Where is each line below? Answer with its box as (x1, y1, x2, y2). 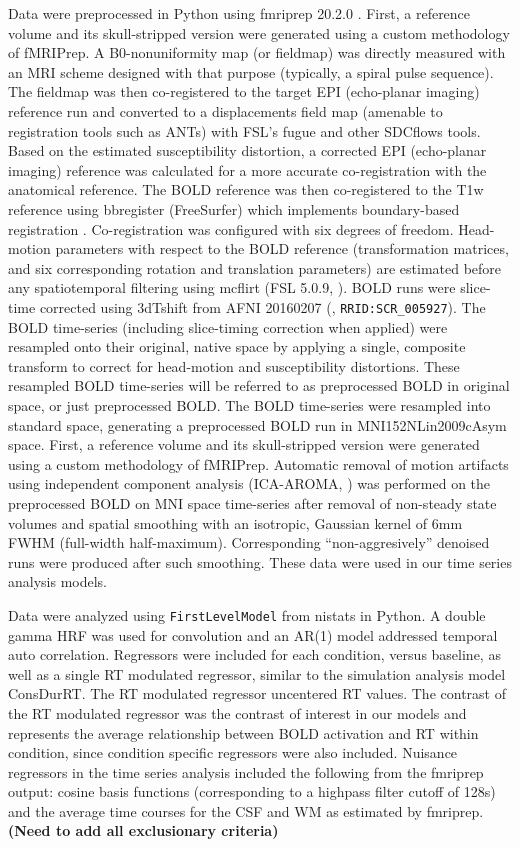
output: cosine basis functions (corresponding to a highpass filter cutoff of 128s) (8, 781, 496, 802)
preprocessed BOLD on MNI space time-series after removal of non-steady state (8, 492, 497, 513)
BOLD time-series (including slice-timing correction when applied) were (8, 316, 448, 337)
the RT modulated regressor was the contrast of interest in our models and (8, 702, 467, 723)
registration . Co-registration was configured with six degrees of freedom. (8, 218, 454, 239)
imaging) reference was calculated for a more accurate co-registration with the (8, 159, 487, 180)
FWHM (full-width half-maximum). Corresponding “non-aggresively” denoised (8, 532, 490, 553)
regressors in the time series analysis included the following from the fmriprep (8, 761, 484, 782)
